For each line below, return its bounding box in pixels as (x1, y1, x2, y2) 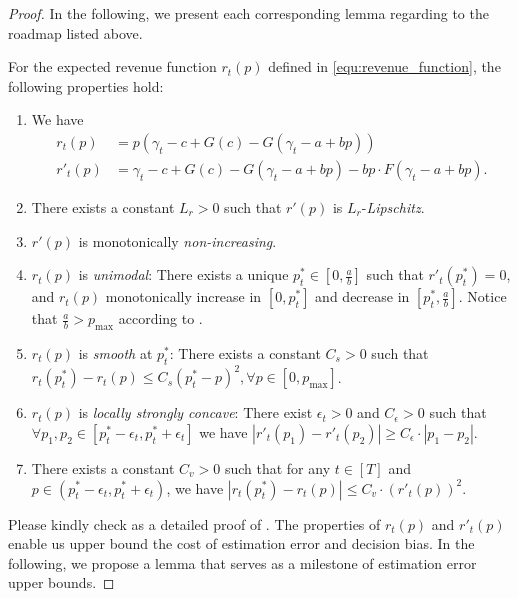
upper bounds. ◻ (8, 572, 115, 593)
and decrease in (315, 286, 410, 307)
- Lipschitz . (361, 197, 425, 218)
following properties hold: (8, 75, 164, 96)
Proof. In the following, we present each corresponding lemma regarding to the (8, 3, 489, 23)
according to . (118, 308, 203, 329)
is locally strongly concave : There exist (78, 402, 313, 423)
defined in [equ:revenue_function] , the (268, 56, 501, 77)
